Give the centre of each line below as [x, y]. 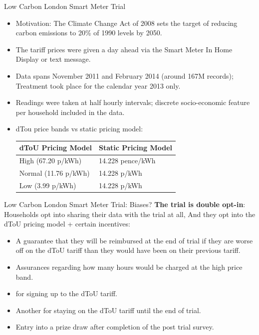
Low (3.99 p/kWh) [48, 185]
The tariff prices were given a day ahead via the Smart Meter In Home [124, 49]
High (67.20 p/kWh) [50, 161]
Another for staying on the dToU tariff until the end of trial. [108, 310]
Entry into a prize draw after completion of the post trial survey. [115, 327]
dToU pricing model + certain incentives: [67, 224]
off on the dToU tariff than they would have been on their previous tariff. [128, 250]
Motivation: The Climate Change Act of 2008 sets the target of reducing [127, 23]
